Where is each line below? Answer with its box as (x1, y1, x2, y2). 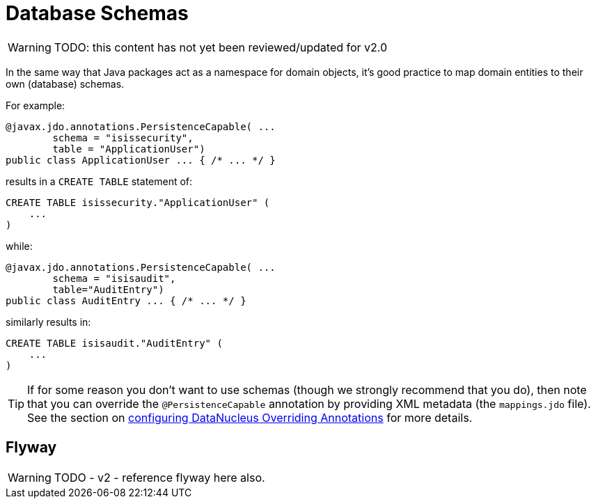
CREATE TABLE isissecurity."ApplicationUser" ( (6, 196, 270, 208)
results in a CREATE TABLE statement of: (6, 175, 193, 187)
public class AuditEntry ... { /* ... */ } (6, 294, 246, 306)
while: (6, 239, 33, 252)
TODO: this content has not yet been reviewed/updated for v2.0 (54, 40, 388, 54)
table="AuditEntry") (52, 283, 164, 295)
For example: (6, 99, 65, 111)
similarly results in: (6, 315, 91, 328)
